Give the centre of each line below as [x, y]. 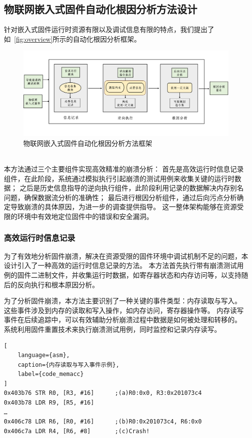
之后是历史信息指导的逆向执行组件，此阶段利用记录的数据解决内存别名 [132, 188]
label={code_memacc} [51, 374]
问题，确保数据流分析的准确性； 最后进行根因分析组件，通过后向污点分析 [120, 197]
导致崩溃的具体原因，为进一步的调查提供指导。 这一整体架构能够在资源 [124, 207]
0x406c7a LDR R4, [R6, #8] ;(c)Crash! [77, 431]
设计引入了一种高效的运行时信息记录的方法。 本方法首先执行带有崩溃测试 [120, 265]
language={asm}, [44, 355]
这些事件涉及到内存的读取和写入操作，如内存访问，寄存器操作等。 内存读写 [124, 310]
